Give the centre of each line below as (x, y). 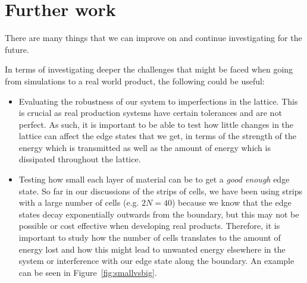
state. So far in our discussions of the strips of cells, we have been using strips (160, 191)
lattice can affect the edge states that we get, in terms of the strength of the (157, 136)
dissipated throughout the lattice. (80, 159)
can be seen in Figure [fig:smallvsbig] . (88, 272)
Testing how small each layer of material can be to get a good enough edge (154, 179)
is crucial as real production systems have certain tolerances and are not (150, 113)
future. (17, 49)
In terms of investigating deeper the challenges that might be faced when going (149, 69)
